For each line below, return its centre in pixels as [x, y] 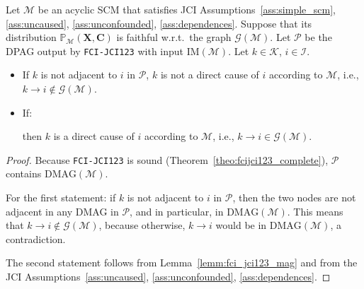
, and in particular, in [177, 211]
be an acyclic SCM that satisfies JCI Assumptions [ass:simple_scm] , [187, 9]
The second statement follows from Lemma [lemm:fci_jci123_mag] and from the [182, 263]
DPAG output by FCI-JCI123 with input [95, 51]
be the [318, 37]
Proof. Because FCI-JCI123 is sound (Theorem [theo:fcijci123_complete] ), [167, 159]
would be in [241, 225]
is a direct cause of [94, 136]
